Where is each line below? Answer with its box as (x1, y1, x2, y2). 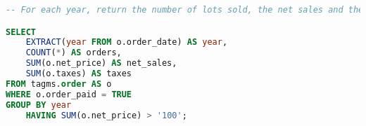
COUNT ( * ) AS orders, (25, 48, 122, 58)
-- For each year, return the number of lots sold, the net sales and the (6, 5, 364, 15)
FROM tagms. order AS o (6, 78, 112, 89)
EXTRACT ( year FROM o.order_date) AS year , (25, 37, 228, 48)
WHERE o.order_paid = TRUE (6, 89, 132, 99)
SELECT (6, 27, 36, 37)
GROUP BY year (6, 99, 72, 110)
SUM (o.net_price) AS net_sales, (25, 58, 177, 69)
